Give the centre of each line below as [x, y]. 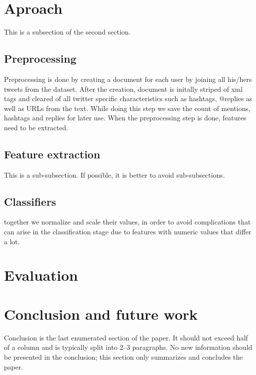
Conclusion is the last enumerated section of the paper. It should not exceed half [126, 337]
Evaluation [41, 275]
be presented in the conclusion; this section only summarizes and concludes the [123, 356]
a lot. [12, 241]
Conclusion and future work [101, 314]
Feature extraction [52, 154]
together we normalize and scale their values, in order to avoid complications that [128, 222]
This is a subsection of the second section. [67, 32]
